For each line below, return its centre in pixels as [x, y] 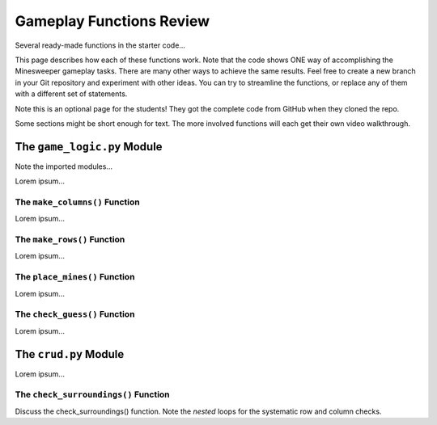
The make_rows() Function [70, 240]
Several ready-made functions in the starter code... [100, 45]
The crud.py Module [70, 354]
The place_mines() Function [75, 277]
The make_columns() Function [78, 202]
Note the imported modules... [64, 166]
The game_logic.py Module [89, 147]
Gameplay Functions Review [112, 21]
